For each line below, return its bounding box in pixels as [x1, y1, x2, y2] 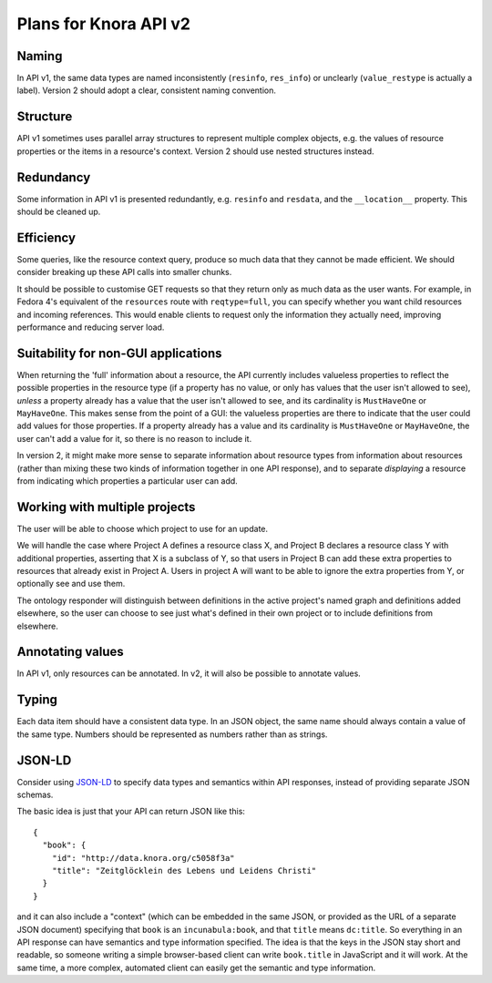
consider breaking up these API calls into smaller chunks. [16, 267, 232, 278]
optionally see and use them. [16, 579, 126, 589]
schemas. [16, 789, 54, 801]
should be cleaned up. [16, 206, 101, 218]
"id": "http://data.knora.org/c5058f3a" [51, 853, 236, 863]
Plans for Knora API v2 [16, 14, 191, 34]
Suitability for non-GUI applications [16, 345, 222, 361]
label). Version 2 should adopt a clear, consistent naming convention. [16, 85, 277, 96]
